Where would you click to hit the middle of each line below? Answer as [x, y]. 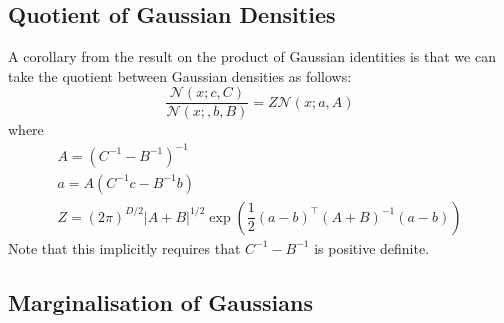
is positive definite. [372, 247]
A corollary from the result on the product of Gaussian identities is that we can [252, 56]
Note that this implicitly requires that [124, 247]
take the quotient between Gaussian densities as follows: [180, 75]
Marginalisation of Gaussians [160, 301]
